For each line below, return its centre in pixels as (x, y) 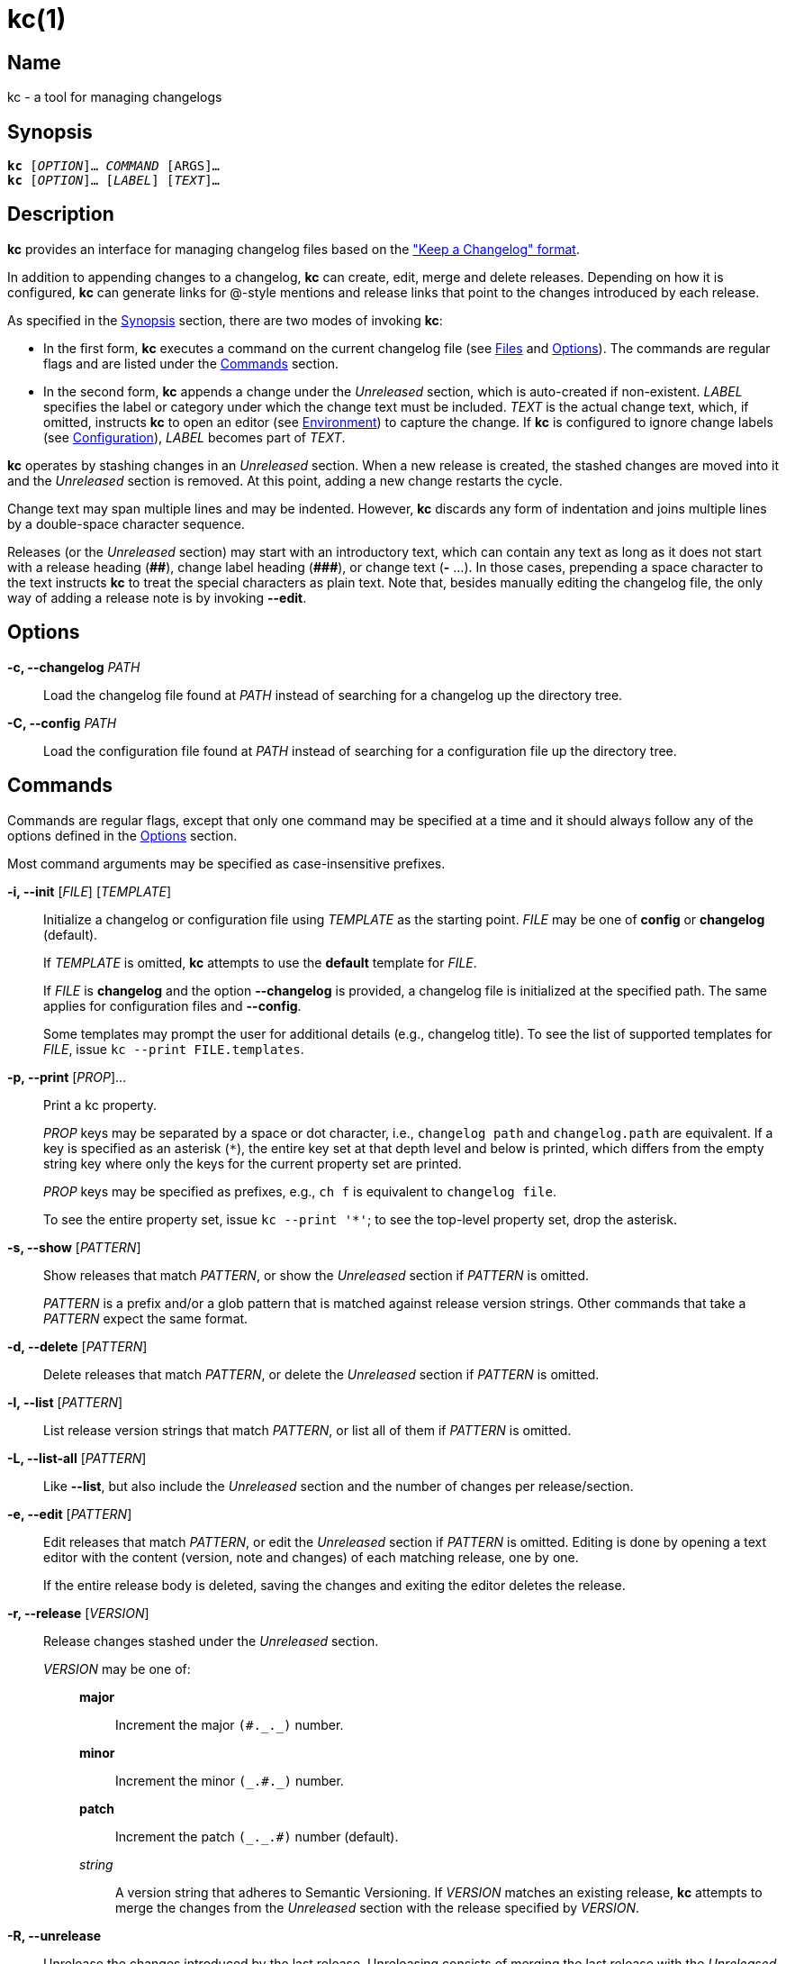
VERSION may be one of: (117, 1668)
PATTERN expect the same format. (146, 1318)
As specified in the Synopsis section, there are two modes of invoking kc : (225, 320)
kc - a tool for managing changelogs (115, 97)
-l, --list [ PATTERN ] (65, 1402)
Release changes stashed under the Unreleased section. (211, 1641)
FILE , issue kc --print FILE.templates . (174, 1049)
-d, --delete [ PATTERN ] (77, 1346)
